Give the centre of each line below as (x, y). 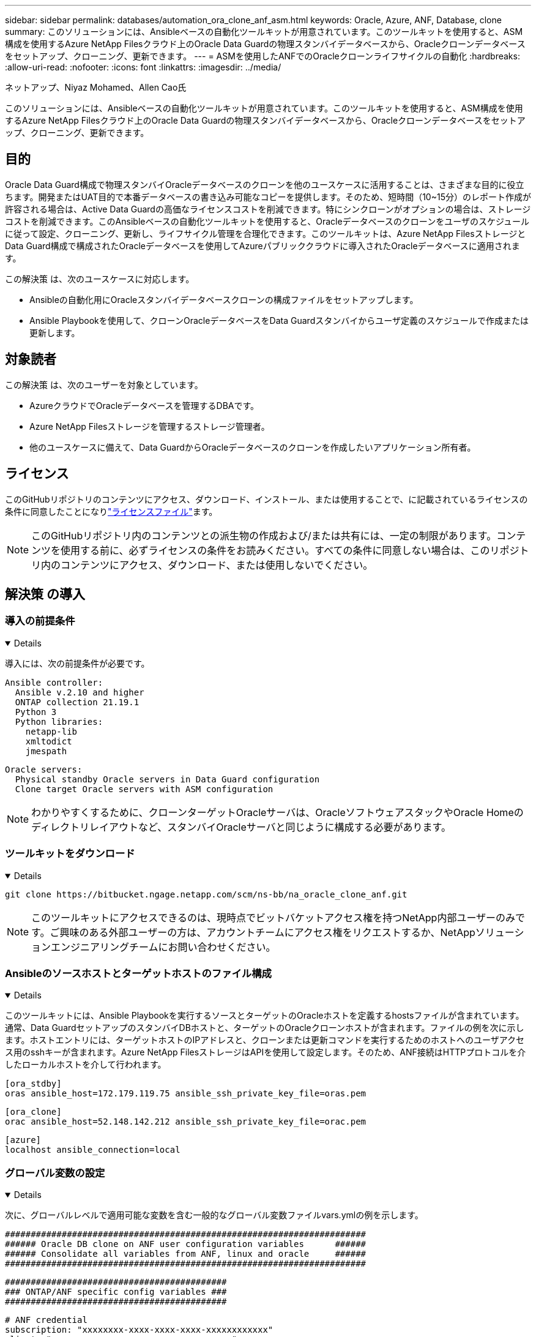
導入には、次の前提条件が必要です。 (77, 663)
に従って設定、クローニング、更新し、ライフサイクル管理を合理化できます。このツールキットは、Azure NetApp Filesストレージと (266, 233)
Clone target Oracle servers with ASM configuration (144, 789)
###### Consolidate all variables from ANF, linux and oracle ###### (186, 1254)
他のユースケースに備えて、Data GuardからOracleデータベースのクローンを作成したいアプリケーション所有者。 (253, 447)
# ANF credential (46, 1320)
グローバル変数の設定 (55, 1173)
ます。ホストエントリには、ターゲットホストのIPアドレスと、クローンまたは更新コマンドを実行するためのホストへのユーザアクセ (265, 1040)
